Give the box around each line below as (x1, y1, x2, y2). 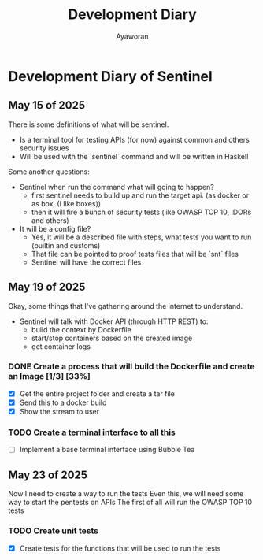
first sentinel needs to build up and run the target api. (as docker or (31, 191, 250, 200)
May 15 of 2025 (8, 98, 85, 112)
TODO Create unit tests (8, 525, 98, 536)
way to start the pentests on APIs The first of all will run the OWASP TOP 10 (8, 498, 253, 507)
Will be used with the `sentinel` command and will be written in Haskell (19, 151, 249, 161)
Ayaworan (116, 32, 149, 41)
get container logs (31, 341, 91, 351)
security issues (19, 143, 69, 153)
